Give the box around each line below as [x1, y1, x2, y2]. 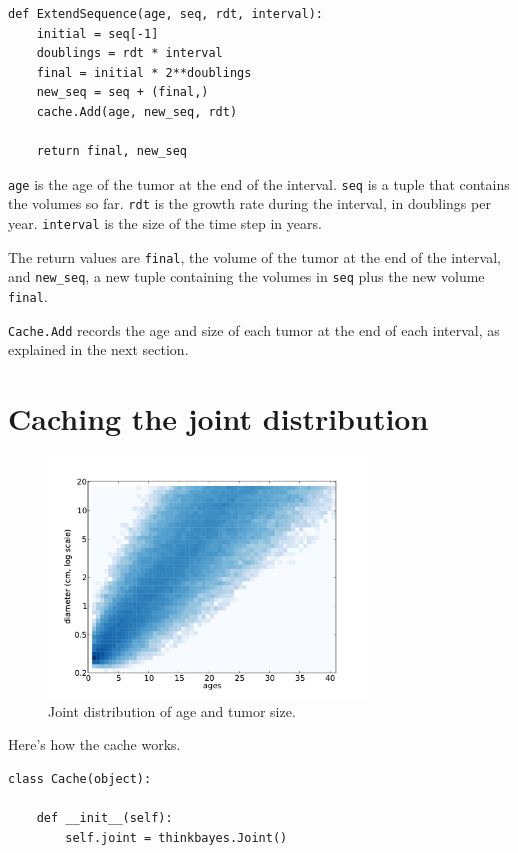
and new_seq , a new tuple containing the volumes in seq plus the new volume [8, 266, 485, 287]
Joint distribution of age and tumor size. [48, 700, 296, 721]
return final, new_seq [36, 144, 187, 159]
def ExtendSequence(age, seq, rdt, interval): [8, 7, 323, 21]
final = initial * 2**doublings [36, 65, 252, 80]
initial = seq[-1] [36, 26, 159, 41]
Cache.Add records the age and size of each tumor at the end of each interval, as [8, 319, 500, 340]
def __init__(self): [36, 811, 173, 826]
